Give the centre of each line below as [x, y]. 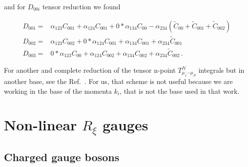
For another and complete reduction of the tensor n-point [90, 70]
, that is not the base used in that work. [180, 91]
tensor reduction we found [81, 6]
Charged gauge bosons [62, 157]
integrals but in [221, 70]
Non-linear [41, 124]
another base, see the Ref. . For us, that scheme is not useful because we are [118, 81]
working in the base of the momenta [58, 91]
